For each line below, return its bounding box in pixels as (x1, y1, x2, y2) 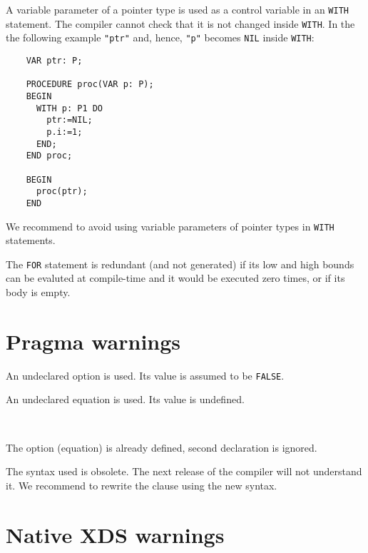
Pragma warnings (6, 326, 181, 355)
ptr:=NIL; (46, 115, 93, 126)
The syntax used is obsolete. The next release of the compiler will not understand (6, 464, 362, 479)
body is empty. (6, 285, 71, 299)
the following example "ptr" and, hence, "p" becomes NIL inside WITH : (6, 30, 315, 45)
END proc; (26, 151, 73, 161)
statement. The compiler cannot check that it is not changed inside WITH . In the (6, 16, 355, 31)
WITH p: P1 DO (36, 103, 103, 113)
